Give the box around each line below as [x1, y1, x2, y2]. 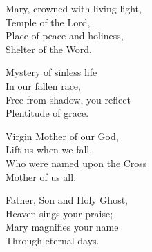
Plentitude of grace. [6, 106, 89, 120]
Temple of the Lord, [6, 14, 91, 29]
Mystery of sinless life [6, 65, 97, 79]
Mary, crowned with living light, [6, 1, 142, 15]
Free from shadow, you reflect [6, 92, 131, 106]
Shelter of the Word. [6, 41, 92, 56]
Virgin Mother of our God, [6, 128, 119, 143]
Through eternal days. [6, 233, 99, 247]
